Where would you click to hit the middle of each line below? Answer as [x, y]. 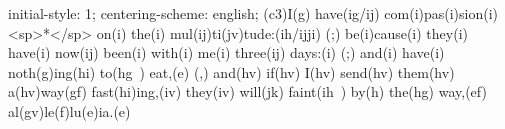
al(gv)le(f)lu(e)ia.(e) [69, 110]
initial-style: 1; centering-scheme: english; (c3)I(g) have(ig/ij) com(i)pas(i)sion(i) [253, 13]
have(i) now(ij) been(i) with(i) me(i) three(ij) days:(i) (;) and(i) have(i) [226, 52]
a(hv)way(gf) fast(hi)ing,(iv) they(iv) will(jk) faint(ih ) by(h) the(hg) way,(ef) [247, 91]
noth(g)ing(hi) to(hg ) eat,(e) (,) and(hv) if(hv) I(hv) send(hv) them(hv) [231, 71]
